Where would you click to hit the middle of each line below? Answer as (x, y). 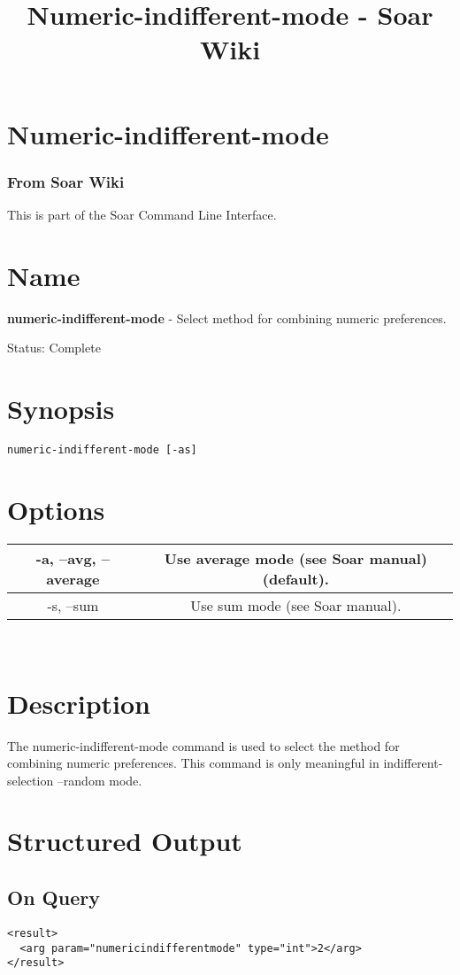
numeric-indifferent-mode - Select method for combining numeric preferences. (227, 317)
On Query (54, 898)
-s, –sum (73, 605)
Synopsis (61, 409)
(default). (295, 578)
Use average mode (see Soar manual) (295, 558)
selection (31, 780)
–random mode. (100, 780)
